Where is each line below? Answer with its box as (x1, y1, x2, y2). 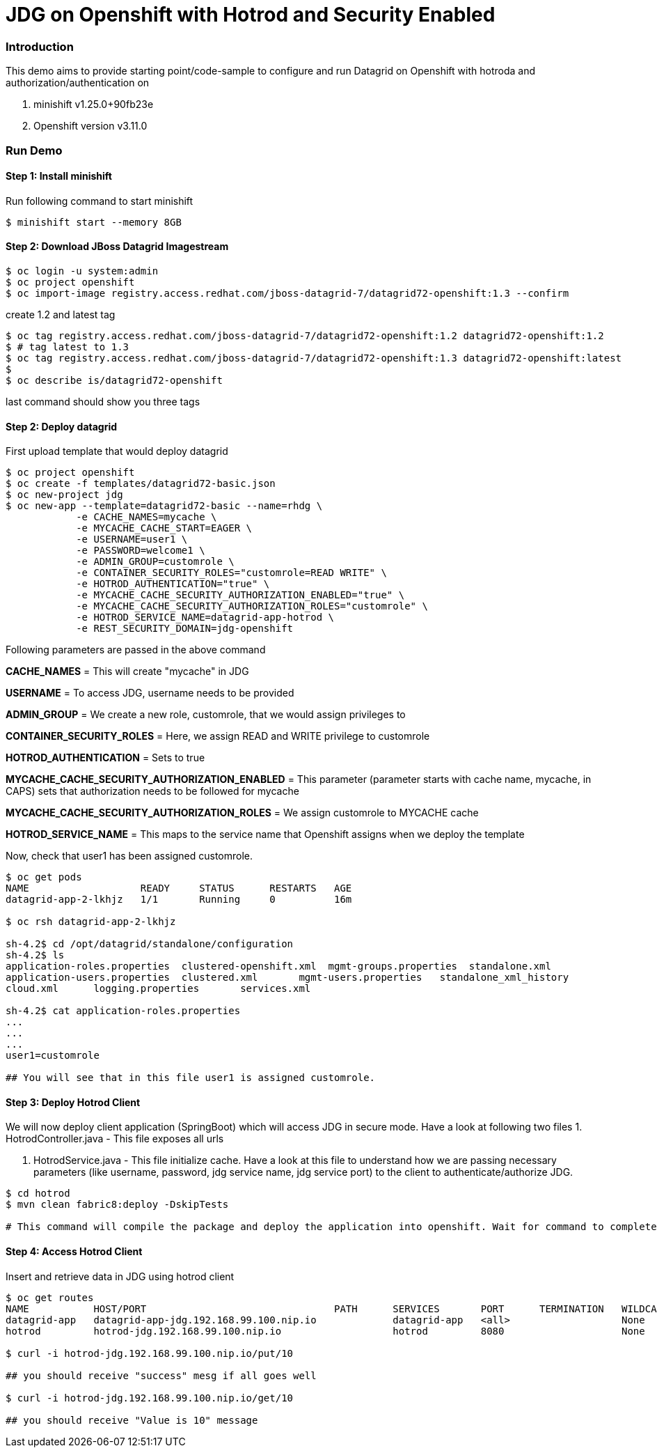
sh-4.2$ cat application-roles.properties (6, 1005, 241, 1017)
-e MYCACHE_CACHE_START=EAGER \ (76, 522, 253, 534)
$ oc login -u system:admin (6, 265, 159, 277)
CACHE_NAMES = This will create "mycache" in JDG (6, 665, 249, 678)
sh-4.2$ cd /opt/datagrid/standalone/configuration (6, 938, 294, 950)
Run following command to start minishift (6, 194, 193, 207)
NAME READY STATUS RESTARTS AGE (6, 883, 352, 894)
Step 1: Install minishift (6, 170, 112, 182)
